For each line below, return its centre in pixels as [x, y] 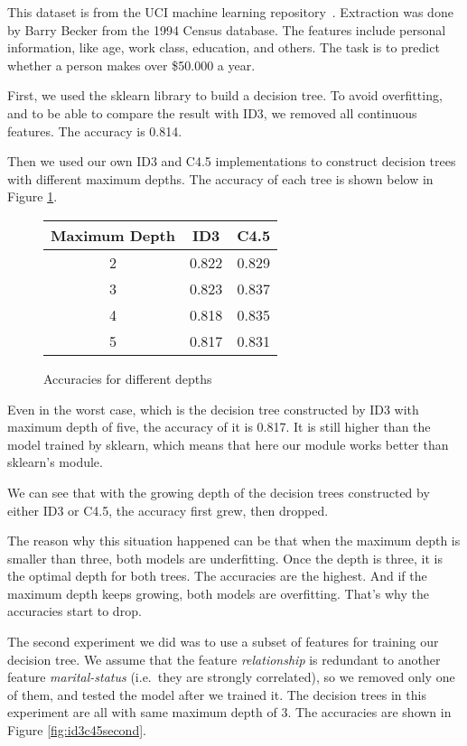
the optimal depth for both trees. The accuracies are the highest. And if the [217, 576]
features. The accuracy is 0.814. [95, 131]
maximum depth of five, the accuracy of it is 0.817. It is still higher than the [219, 427]
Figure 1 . [33, 196]
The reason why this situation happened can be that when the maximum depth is [234, 541]
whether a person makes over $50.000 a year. [131, 65]
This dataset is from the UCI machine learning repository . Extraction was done [230, 12]
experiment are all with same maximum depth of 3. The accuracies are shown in [229, 712]
